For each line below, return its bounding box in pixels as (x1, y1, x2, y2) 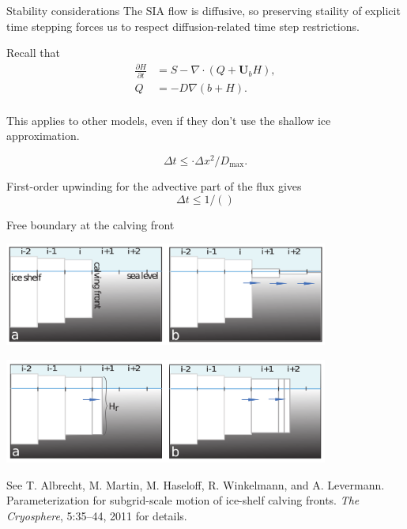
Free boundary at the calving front (6, 216, 175, 232)
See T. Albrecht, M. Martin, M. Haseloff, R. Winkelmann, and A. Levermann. (6, 476, 385, 493)
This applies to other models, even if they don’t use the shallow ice (6, 111, 331, 128)
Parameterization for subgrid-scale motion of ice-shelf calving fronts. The (6, 492, 360, 508)
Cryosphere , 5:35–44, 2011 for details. (6, 507, 187, 523)
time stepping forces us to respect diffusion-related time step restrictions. (6, 17, 360, 34)
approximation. (6, 127, 80, 144)
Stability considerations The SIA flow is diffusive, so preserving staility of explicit (6, 2, 401, 18)
